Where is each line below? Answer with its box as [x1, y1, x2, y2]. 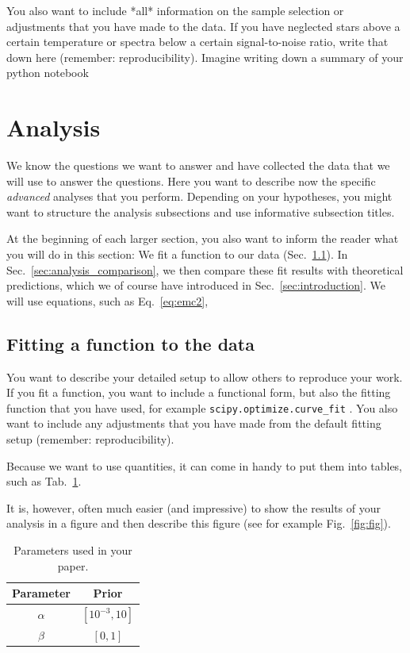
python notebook [6, 64, 89, 81]
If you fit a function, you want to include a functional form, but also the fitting [6, 384, 391, 401]
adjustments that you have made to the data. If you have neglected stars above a [6, 17, 400, 34]
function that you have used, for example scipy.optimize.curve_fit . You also [6, 399, 398, 416]
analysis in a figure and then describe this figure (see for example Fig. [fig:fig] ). [6, 515, 391, 532]
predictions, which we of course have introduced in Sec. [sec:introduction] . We [6, 277, 385, 294]
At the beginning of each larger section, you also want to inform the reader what [6, 230, 399, 247]
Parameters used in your [13, 542, 132, 559]
